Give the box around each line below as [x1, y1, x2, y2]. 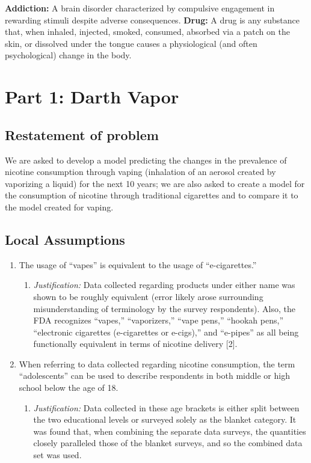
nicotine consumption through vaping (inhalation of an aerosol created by [5, 165, 276, 178]
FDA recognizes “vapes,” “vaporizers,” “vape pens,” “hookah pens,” [33, 314, 283, 327]
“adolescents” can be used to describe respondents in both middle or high [19, 369, 290, 382]
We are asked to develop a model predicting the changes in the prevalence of [5, 153, 287, 166]
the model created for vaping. [5, 200, 114, 213]
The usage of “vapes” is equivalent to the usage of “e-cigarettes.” [19, 258, 257, 271]
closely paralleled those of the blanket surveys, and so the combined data [33, 437, 303, 449]
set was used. [33, 449, 82, 461]
